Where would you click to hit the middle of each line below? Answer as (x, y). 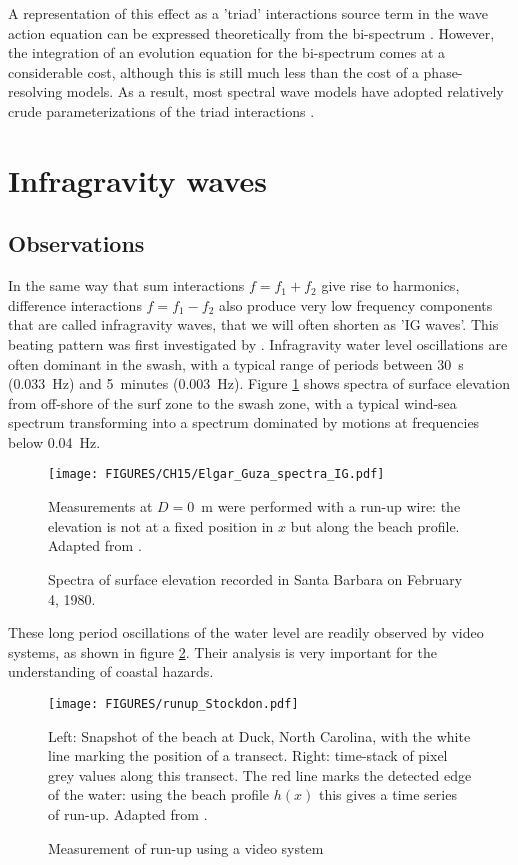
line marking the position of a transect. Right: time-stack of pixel (248, 755)
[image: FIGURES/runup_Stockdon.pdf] (173, 703)
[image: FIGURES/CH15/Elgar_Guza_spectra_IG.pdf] (216, 474)
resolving (35, 91)
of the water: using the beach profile (159, 794)
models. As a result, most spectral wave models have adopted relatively (285, 91)
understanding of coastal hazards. (111, 671)
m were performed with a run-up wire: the (331, 506)
